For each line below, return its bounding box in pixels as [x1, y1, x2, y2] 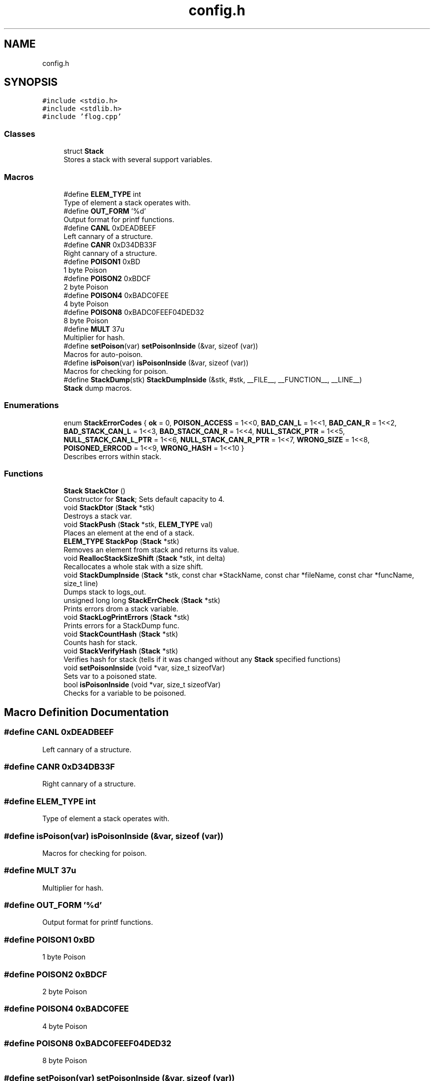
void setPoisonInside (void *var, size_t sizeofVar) [63, 663, 225, 672]
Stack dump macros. [63, 383, 132, 392]
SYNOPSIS [4, 76, 58, 89]
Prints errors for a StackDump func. [63, 621, 180, 630]
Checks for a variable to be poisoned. [63, 689, 186, 698]
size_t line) [63, 579, 98, 588]
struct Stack [63, 147, 104, 156]
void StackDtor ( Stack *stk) [63, 503, 155, 512]
